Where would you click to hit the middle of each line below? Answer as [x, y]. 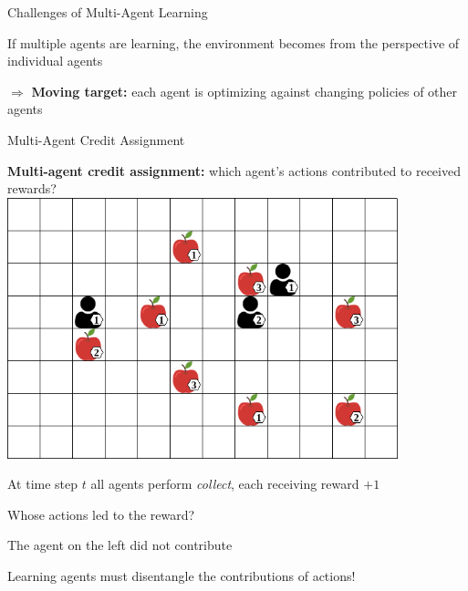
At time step [43, 484]
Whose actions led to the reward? [101, 514]
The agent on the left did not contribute [120, 545]
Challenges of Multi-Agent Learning [108, 12]
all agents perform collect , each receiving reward [225, 484]
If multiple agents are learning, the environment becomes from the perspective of [234, 42]
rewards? [32, 188]
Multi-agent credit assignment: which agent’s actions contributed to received [234, 170]
